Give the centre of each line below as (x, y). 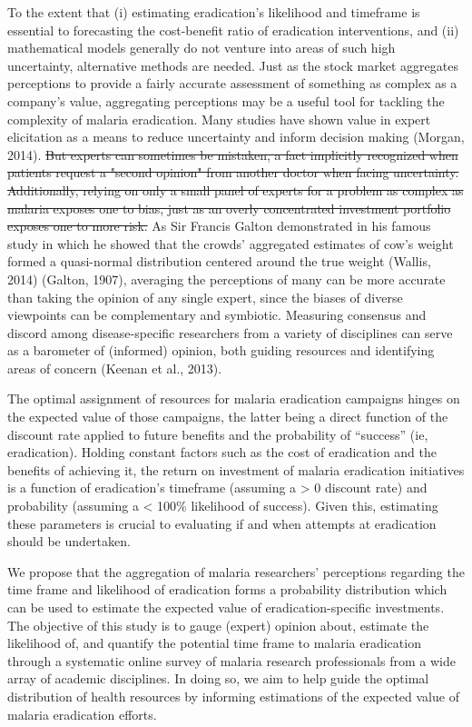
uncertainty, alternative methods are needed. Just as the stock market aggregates (233, 65)
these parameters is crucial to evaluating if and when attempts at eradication (222, 523)
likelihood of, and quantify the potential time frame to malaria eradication (214, 643)
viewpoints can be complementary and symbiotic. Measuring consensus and (217, 315)
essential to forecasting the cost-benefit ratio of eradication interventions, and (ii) (233, 30)
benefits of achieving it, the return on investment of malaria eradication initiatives (236, 469)
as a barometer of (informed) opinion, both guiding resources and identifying (221, 350)
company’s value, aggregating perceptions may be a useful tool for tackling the (226, 100)
